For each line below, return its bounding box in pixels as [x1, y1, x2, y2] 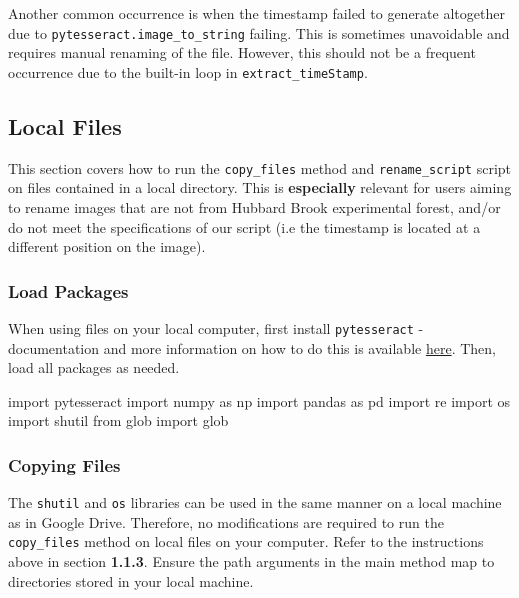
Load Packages [8, 278, 129, 303]
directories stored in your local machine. [8, 570, 254, 591]
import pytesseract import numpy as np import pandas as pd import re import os [8, 390, 511, 411]
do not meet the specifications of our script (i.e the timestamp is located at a [8, 216, 481, 237]
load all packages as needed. [8, 357, 180, 378]
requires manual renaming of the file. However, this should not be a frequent [8, 42, 476, 63]
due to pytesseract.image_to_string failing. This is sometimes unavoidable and [8, 22, 510, 43]
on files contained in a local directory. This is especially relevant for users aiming [8, 177, 512, 198]
